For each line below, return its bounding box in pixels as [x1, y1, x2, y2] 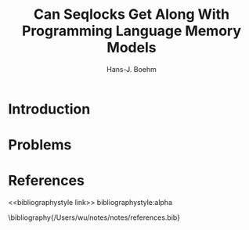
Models [106, 39, 157, 56]
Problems [8, 136, 72, 154]
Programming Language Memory [22, 22, 241, 40]
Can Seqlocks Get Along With [34, 5, 229, 23]
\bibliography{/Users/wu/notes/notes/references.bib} [8, 213, 180, 222]
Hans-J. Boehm [106, 64, 157, 74]
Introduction [8, 100, 91, 118]
